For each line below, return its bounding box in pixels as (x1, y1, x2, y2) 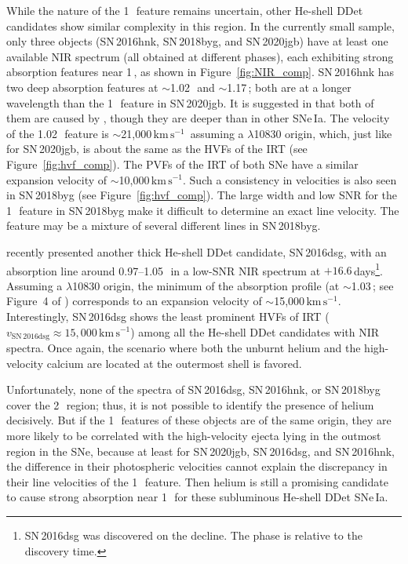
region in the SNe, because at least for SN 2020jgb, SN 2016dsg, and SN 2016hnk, (6, 442, 395, 459)
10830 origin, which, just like (253, 125, 392, 141)
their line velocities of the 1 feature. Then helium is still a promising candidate (6, 473, 388, 489)
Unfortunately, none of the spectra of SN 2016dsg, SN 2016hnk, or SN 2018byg (6, 381, 381, 398)
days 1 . (353, 260, 383, 278)
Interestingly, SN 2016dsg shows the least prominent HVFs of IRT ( (6, 307, 330, 324)
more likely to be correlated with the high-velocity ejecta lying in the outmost (6, 427, 381, 443)
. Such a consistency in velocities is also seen (183, 171, 397, 187)
